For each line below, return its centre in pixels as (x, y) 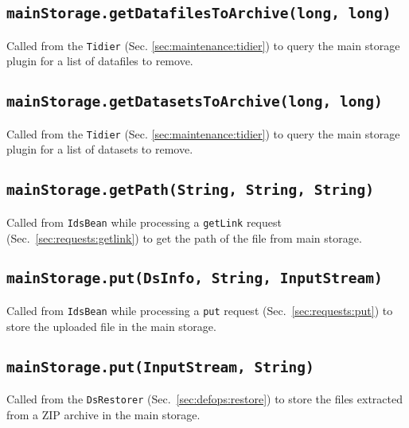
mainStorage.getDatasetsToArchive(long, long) (195, 102)
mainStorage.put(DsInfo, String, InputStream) (195, 278)
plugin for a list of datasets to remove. (100, 149)
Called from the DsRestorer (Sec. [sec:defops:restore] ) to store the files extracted (204, 398)
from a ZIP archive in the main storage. (103, 414)
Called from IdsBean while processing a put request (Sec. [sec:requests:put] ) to (200, 310)
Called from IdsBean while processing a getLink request (144, 222)
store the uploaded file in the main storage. (111, 326)
